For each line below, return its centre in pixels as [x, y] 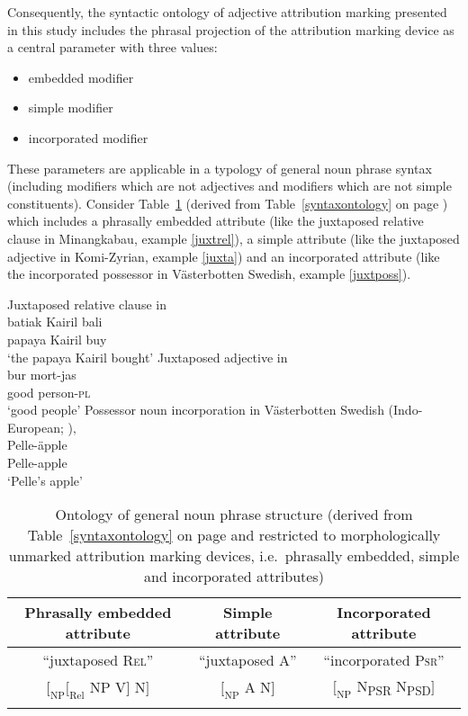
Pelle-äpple [37, 445]
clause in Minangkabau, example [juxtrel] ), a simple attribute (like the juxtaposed [234, 238]
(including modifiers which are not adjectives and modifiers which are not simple [229, 186]
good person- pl [49, 392]
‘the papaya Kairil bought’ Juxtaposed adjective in [148, 357]
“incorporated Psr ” [384, 660]
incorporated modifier [88, 137]
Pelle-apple [37, 463]
